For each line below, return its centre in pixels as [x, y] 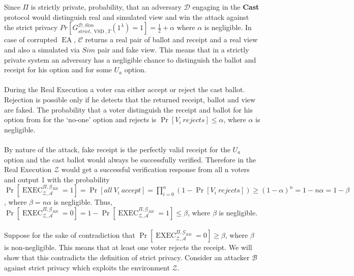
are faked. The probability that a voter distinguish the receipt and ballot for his [128, 109]
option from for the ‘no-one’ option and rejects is [80, 119]
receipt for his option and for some [58, 70]
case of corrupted [31, 39]
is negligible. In [228, 27]
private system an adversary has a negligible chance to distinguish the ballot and [130, 59]
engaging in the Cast [226, 7]
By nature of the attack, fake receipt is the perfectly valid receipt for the [117, 149]
